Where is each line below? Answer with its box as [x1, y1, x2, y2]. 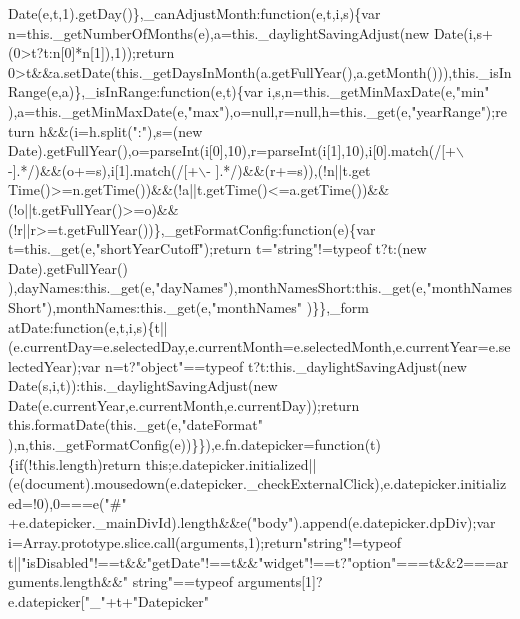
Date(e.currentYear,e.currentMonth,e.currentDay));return [8, 394, 360, 415]
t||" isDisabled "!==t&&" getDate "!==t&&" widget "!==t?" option [8, 551, 392, 572]
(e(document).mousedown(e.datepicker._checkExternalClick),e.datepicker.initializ [8, 473, 507, 494]
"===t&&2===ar [391, 551, 509, 572]
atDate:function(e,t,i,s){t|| [8, 316, 168, 337]
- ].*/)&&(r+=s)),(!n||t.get [206, 159, 371, 180]
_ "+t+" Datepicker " [89, 590, 209, 611]
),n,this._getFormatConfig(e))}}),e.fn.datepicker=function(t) [8, 434, 381, 455]
